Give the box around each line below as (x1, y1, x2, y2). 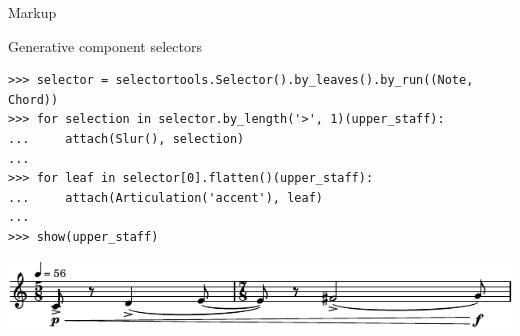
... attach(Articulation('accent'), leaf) (8, 190, 323, 205)
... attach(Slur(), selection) (8, 131, 245, 146)
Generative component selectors (8, 35, 202, 56)
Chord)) (8, 92, 59, 107)
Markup (8, 2, 57, 22)
